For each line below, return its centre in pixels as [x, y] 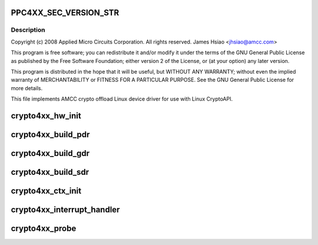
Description [28, 30]
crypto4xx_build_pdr [50, 135]
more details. [27, 88]
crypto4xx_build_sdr [50, 172]
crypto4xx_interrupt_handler [65, 210]
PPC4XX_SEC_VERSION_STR [65, 13]
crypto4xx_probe [44, 229]
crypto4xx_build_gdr [50, 153]
